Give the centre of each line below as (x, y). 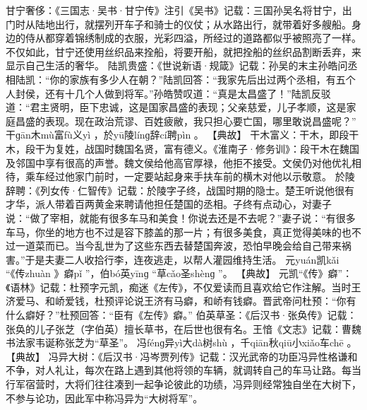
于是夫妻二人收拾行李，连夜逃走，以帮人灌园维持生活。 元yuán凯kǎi (182, 259)
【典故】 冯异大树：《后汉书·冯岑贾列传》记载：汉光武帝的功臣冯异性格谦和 (182, 356)
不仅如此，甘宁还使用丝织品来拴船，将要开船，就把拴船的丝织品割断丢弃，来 (183, 51)
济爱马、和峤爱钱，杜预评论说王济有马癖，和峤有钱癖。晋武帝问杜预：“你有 (181, 301)
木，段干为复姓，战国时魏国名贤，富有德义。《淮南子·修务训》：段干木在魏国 (182, 148)
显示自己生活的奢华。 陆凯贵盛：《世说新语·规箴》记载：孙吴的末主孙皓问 (177, 65)
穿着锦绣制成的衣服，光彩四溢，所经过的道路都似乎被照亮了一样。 (208, 38)
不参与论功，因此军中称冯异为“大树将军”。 (104, 398)
